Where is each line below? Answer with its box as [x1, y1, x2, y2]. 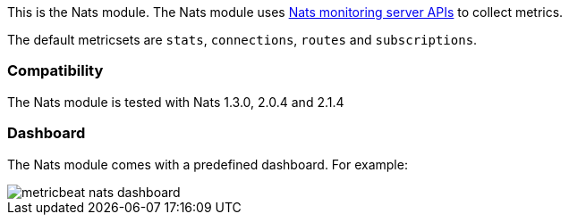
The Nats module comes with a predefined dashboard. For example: [7, 156, 408, 172]
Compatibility [7, 62, 104, 80]
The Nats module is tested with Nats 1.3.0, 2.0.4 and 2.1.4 [7, 94, 344, 110]
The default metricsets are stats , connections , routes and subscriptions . [7, 32, 478, 47]
